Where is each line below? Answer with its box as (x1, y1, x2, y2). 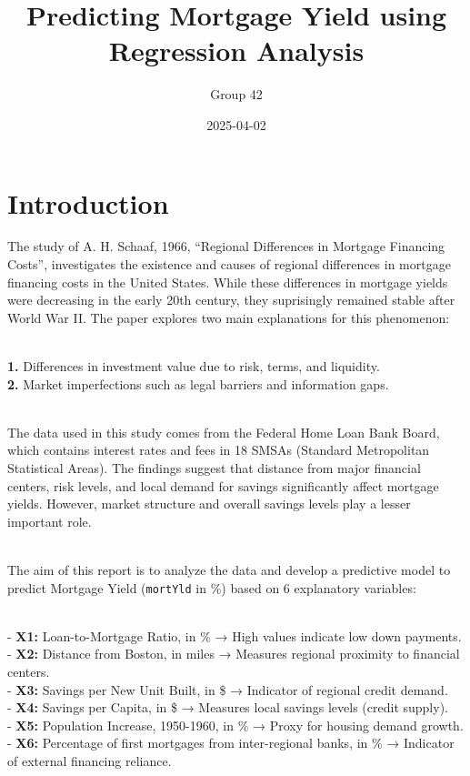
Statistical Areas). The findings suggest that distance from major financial (7, 458, 421, 477)
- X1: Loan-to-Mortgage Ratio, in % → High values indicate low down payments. (7, 626, 462, 645)
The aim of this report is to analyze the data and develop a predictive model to (7, 559, 451, 579)
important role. (7, 511, 92, 530)
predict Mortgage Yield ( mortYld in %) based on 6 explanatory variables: (7, 578, 416, 597)
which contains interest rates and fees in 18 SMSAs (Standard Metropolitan (7, 440, 430, 459)
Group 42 (210, 85, 263, 104)
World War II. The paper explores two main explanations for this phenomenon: (7, 307, 450, 327)
